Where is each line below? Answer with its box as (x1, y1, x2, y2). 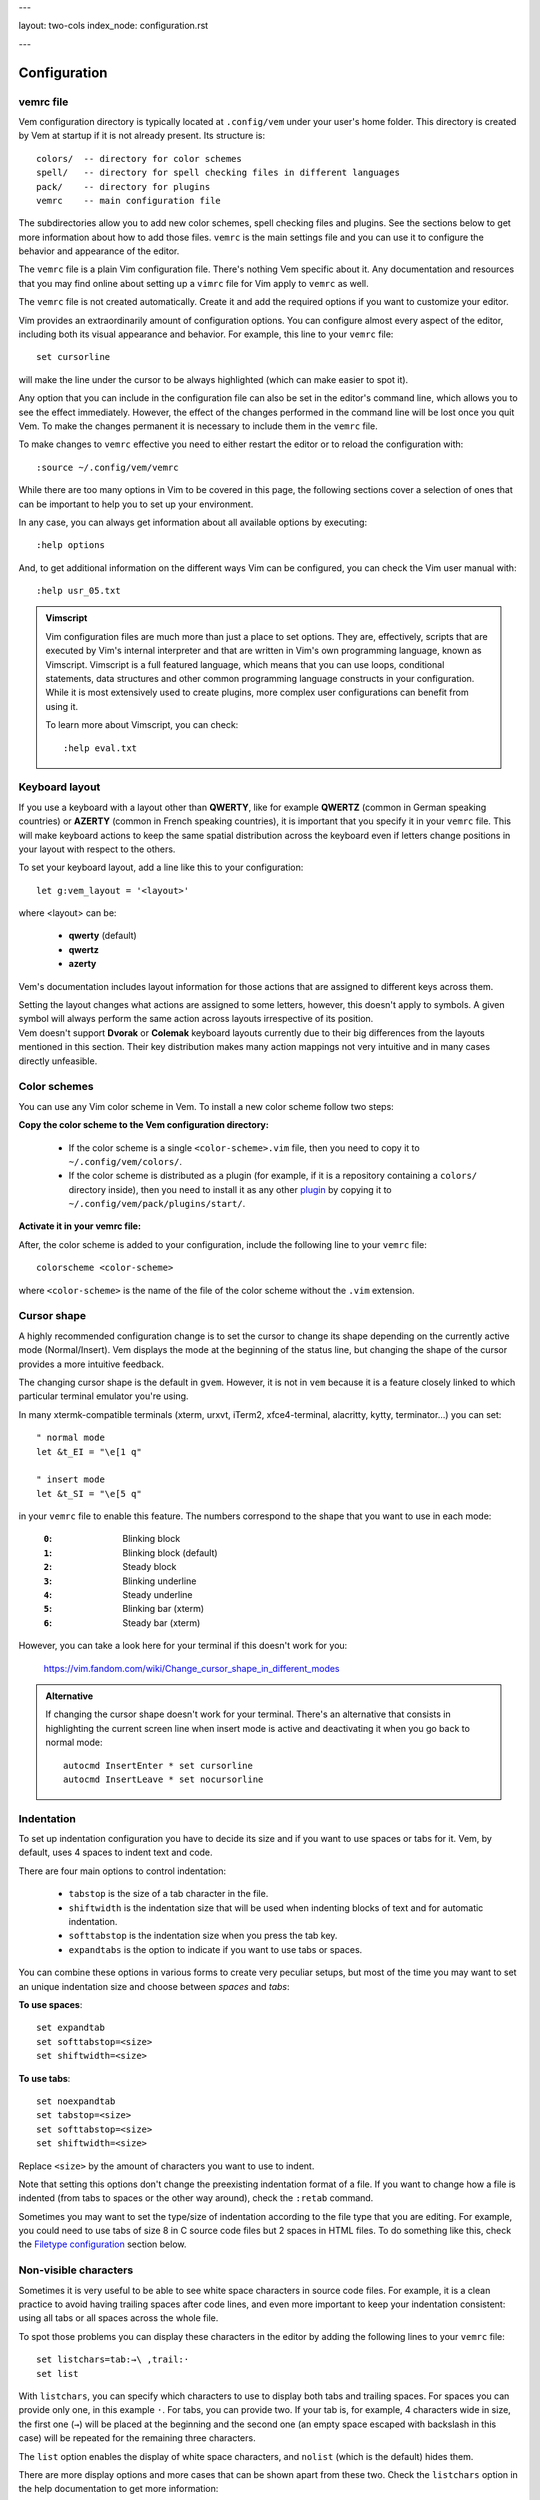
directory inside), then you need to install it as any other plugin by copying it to (68, 1183, 392, 1195)
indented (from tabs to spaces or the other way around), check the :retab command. (18, 2192, 374, 2204)
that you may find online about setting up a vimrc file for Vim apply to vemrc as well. (18, 277, 369, 289)
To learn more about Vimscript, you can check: (45, 719, 239, 731)
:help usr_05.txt (36, 585, 121, 597)
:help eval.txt (63, 742, 138, 754)
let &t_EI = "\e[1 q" (36, 1446, 142, 1457)
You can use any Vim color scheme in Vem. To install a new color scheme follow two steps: (18, 1100, 394, 1112)
